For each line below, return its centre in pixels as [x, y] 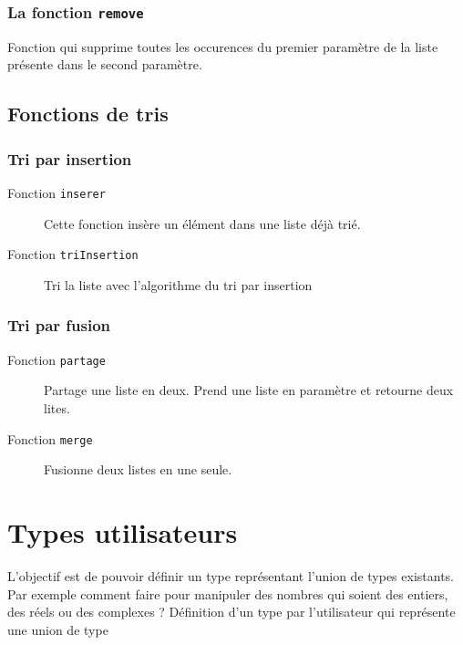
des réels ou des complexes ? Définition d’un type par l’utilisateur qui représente [231, 612]
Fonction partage [57, 359]
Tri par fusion [59, 325]
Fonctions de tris [88, 114]
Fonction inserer [57, 192]
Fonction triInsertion [73, 254]
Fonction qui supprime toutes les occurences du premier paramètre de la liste [223, 46]
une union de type [58, 629]
